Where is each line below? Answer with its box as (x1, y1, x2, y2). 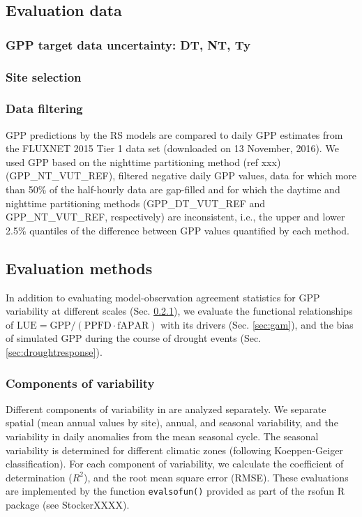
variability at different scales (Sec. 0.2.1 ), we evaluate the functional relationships (6, 304, 353, 318)
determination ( (6, 470, 73, 484)
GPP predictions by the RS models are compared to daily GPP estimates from (6, 127, 343, 142)
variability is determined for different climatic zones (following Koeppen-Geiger (6, 442, 343, 457)
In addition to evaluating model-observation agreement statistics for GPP (6, 290, 320, 304)
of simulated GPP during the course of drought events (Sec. (6, 331, 262, 345)
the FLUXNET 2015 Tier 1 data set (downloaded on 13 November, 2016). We (6, 141, 339, 156)
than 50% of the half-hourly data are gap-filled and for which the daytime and (6, 182, 340, 197)
